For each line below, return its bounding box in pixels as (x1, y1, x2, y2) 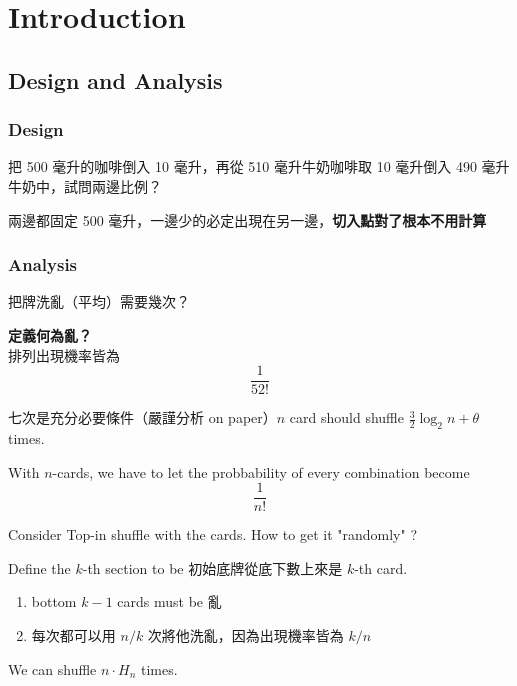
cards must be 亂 (117, 591, 222, 612)
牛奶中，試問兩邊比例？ (8, 175, 162, 196)
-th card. (354, 557, 408, 578)
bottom (31, 591, 77, 612)
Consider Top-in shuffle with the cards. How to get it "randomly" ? (8, 524, 418, 545)
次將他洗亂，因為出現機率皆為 (147, 625, 344, 646)
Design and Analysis (8, 64, 223, 95)
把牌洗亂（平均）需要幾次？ (8, 291, 190, 312)
